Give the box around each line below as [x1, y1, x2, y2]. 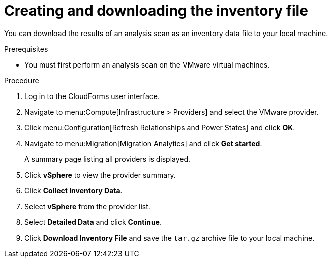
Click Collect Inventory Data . [24, 186, 123, 195]
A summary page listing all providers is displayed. [24, 154, 191, 163]
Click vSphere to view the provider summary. [24, 170, 176, 179]
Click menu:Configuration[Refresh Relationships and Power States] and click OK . [24, 123, 295, 132]
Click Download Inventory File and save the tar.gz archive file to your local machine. [24, 233, 315, 242]
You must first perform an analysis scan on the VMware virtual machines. [24, 60, 270, 69]
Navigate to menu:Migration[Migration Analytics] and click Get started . [24, 139, 262, 148]
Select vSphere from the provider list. [24, 202, 150, 211]
